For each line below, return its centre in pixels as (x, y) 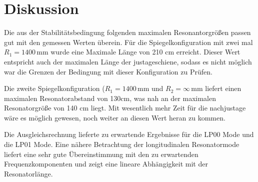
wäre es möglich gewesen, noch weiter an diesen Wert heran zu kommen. (115, 117)
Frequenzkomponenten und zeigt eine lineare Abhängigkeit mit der (106, 164)
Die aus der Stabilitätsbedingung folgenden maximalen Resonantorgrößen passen (127, 32)
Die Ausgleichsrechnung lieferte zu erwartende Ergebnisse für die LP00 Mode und (129, 134)
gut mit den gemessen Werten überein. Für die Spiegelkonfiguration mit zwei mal (128, 42)
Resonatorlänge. (28, 173)
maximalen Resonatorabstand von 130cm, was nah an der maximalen (110, 98)
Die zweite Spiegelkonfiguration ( (54, 88)
